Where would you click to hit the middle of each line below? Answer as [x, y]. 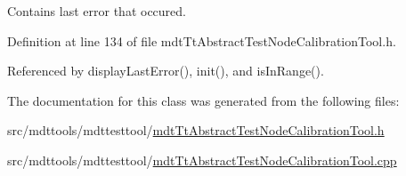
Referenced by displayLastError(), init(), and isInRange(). [166, 71]
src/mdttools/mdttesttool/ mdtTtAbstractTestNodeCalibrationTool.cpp [202, 160]
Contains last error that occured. [97, 11]
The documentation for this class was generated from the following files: [203, 100]
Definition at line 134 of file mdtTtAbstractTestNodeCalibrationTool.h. [202, 40]
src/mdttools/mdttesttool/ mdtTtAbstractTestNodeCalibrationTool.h [196, 130]
